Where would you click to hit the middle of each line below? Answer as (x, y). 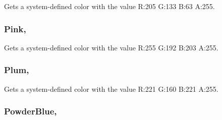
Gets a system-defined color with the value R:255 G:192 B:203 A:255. (111, 47)
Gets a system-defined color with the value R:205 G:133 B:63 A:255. (109, 6)
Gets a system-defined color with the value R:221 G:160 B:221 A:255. (111, 88)
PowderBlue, (31, 111)
